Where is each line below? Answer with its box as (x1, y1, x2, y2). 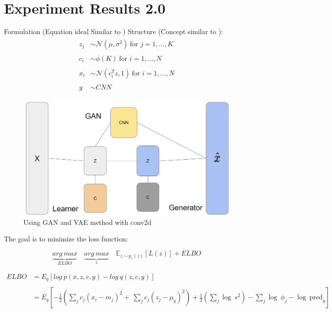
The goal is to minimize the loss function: (4, 233, 128, 243)
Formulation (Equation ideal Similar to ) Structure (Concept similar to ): (4, 26, 223, 37)
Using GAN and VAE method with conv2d (23, 217, 152, 227)
